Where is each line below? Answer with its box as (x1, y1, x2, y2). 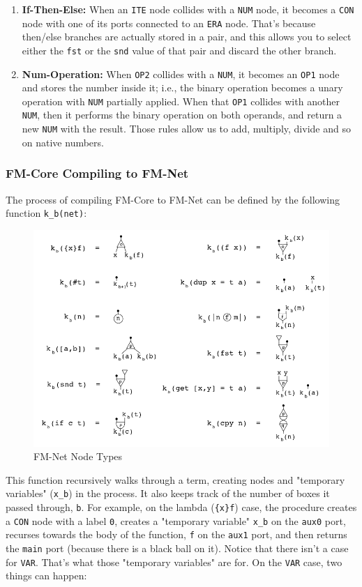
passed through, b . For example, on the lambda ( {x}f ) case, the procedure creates (6, 500, 357, 514)
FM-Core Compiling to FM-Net (6, 165, 189, 182)
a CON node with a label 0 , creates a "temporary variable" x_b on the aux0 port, (6, 513, 346, 528)
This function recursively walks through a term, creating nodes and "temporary (6, 472, 345, 487)
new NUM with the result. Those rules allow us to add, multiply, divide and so (22, 121, 351, 136)
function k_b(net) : (6, 206, 87, 220)
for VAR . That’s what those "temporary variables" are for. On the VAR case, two (6, 554, 342, 569)
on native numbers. (22, 135, 104, 149)
